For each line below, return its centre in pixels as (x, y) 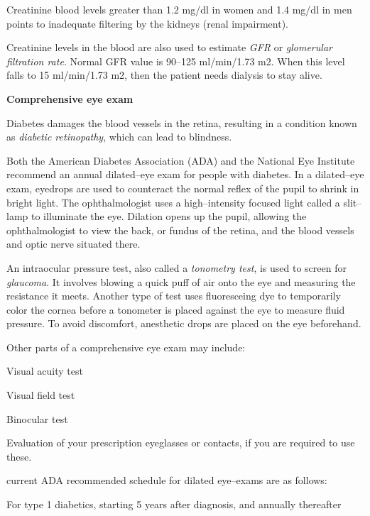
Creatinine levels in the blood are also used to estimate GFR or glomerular (169, 47)
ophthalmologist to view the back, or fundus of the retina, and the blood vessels (180, 230)
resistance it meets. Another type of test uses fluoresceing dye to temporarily (174, 296)
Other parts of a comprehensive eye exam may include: (126, 347)
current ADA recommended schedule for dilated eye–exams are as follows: (167, 480)
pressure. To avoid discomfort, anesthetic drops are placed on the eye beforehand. (184, 323)
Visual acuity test (45, 371)
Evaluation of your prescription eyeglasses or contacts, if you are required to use (181, 443)
